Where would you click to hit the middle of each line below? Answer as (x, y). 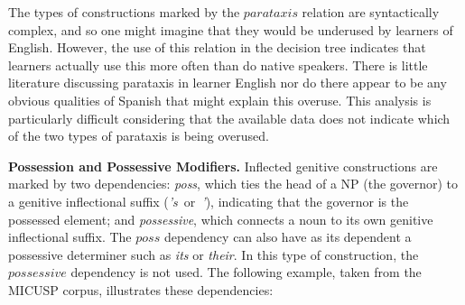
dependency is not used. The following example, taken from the (246, 272)
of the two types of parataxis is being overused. (139, 136)
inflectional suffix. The (70, 237)
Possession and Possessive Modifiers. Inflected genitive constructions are (223, 166)
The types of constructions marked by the (124, 12)
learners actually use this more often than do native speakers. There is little (218, 65)
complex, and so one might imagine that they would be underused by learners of (231, 29)
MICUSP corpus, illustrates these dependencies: (141, 289)
